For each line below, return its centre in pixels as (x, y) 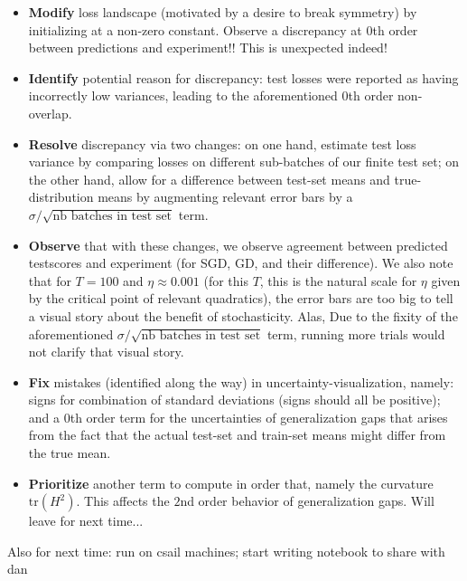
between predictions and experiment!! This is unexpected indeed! (208, 48)
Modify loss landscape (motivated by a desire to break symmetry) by (223, 12)
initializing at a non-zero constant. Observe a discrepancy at (195, 29)
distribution (61, 197)
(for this (226, 280)
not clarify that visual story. (106, 352)
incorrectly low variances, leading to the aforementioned (183, 95)
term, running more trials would (356, 333)
